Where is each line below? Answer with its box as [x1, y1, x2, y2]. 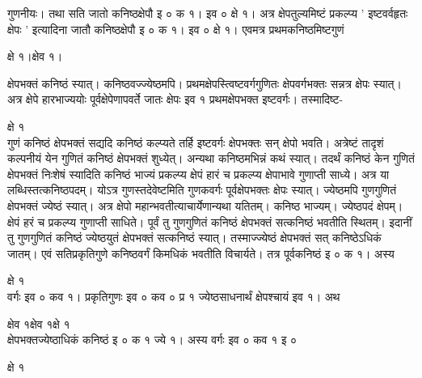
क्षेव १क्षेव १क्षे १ [7, 315, 70, 332]
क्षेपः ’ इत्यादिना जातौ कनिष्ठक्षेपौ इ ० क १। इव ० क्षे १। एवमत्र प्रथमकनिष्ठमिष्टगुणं [7, 20, 344, 37]
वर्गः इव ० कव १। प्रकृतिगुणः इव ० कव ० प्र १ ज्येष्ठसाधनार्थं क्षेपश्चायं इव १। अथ [7, 287, 340, 304]
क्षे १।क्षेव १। [7, 48, 63, 65]
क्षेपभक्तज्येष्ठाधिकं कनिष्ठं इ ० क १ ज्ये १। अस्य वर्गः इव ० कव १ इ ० [7, 331, 298, 348]
